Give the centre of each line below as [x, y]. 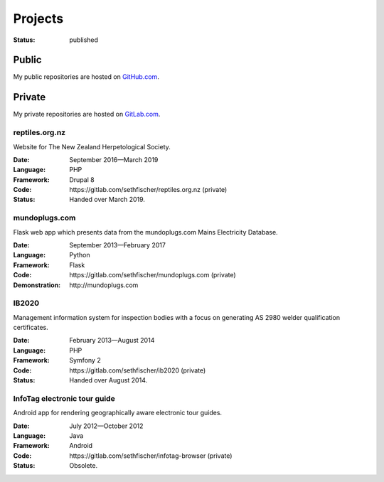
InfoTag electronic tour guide [64, 398]
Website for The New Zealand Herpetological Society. [92, 146]
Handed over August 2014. [108, 380]
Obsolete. [84, 466]
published [84, 40]
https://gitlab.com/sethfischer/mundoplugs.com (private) [153, 275]
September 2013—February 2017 [118, 245]
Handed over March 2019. [107, 200]
